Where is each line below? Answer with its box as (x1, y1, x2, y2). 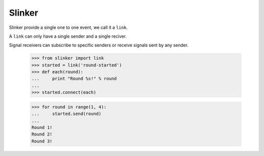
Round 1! (31, 125, 53, 131)
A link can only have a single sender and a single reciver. (9, 33, 127, 39)
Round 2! (31, 132, 53, 137)
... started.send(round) (31, 111, 102, 117)
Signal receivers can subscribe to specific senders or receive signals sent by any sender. (9, 42, 189, 48)
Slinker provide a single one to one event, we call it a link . (9, 24, 128, 30)
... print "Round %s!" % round (31, 76, 117, 82)
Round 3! (31, 138, 53, 144)
